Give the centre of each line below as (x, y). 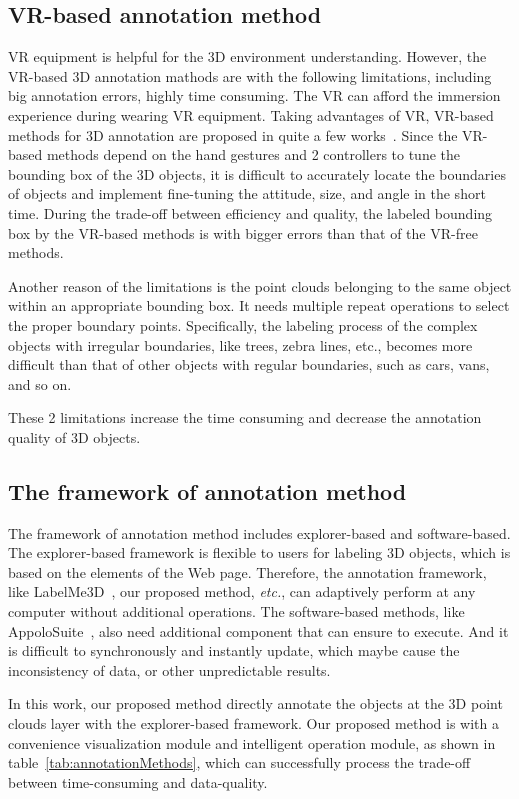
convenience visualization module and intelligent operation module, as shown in (252, 742)
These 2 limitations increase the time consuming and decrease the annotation (245, 417)
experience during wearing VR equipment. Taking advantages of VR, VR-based (251, 114)
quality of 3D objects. (74, 436)
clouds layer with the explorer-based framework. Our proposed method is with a (253, 723)
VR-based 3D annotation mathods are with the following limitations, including (250, 75)
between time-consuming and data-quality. (138, 781)
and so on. (40, 383)
